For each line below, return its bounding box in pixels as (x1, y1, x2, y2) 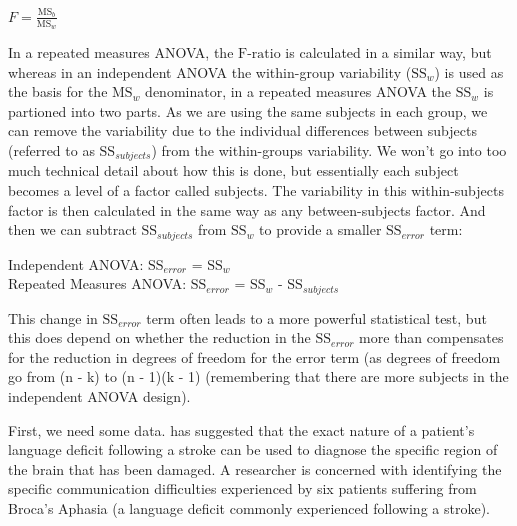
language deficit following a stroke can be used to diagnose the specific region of (8, 439, 498, 460)
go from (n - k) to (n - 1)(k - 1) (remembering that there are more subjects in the (8, 366, 509, 387)
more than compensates (359, 327, 504, 348)
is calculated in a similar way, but (285, 41, 492, 62)
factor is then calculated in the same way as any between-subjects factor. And (8, 199, 486, 220)
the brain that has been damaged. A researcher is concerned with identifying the (8, 458, 502, 479)
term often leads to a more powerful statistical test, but (146, 307, 487, 328)
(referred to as (8, 139, 95, 160)
